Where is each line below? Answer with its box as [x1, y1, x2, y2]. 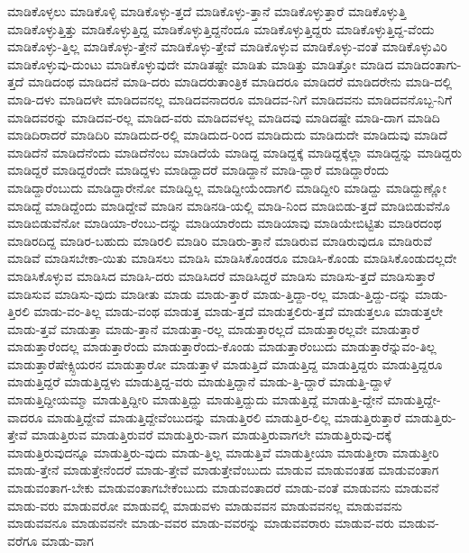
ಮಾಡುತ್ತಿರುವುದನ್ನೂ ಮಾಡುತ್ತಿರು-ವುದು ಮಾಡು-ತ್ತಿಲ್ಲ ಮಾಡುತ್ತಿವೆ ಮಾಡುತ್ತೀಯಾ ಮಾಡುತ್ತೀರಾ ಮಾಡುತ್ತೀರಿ [7, 442, 439, 461]
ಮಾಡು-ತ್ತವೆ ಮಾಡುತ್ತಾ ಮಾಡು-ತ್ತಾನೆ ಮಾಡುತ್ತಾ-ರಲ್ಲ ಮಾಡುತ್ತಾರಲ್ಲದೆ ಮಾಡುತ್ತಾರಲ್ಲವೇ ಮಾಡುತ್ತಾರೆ [7, 319, 419, 338]
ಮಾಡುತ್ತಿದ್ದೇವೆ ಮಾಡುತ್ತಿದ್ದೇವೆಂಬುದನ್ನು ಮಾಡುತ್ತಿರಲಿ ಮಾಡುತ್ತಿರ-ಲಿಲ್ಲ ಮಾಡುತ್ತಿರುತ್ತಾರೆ [46, 407, 401, 426]
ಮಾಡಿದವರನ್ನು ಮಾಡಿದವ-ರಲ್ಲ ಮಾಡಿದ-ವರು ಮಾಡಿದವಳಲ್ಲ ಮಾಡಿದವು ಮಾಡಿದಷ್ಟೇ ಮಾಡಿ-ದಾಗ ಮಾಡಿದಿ [7, 107, 440, 126]
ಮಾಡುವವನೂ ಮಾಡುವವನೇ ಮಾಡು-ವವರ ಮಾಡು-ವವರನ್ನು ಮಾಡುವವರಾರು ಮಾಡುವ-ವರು [7, 513, 395, 532]
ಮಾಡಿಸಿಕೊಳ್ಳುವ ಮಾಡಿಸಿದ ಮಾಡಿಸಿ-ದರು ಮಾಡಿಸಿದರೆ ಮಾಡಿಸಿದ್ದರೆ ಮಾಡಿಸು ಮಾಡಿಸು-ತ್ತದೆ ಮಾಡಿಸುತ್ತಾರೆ [7, 266, 436, 285]
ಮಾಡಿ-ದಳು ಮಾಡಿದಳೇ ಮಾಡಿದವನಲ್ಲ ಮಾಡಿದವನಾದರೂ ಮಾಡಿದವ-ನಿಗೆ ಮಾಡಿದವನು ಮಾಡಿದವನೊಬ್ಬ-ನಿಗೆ [7, 89, 453, 108]
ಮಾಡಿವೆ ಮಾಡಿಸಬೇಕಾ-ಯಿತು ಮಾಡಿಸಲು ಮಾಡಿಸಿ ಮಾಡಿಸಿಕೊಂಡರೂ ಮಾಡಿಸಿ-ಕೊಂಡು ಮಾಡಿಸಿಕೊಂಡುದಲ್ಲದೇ [7, 249, 457, 267]
